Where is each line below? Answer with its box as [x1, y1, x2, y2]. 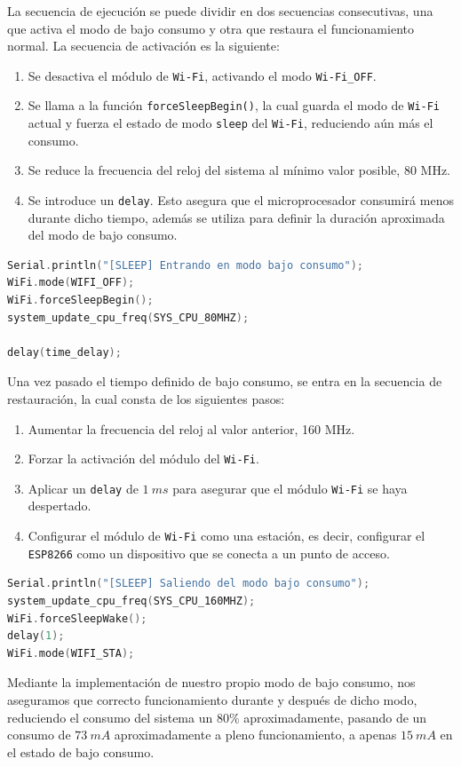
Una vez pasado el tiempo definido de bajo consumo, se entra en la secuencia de [7, 372, 442, 391]
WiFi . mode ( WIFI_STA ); [7, 646, 135, 660]
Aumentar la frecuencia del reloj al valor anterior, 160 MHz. [28, 419, 355, 438]
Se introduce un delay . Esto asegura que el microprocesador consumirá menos [28, 190, 454, 209]
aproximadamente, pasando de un [243, 708, 427, 726]
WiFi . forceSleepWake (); [7, 612, 147, 625]
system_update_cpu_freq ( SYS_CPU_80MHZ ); [7, 311, 250, 324]
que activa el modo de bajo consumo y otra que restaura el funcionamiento [7, 19, 414, 37]
